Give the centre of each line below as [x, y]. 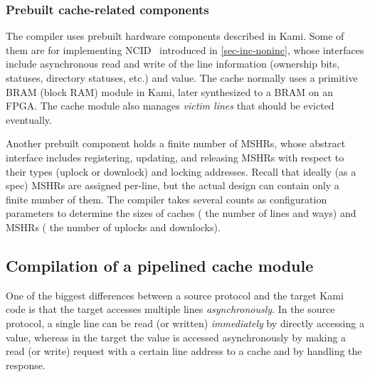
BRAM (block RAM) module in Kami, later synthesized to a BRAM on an [170, 91]
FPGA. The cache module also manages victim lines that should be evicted [170, 106]
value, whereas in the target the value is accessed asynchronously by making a [176, 337]
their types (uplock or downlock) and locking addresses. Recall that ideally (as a [181, 171]
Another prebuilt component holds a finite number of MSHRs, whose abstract [176, 143]
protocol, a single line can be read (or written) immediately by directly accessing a [185, 323]
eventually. [29, 119]
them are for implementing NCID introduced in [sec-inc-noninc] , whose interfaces [185, 49]
